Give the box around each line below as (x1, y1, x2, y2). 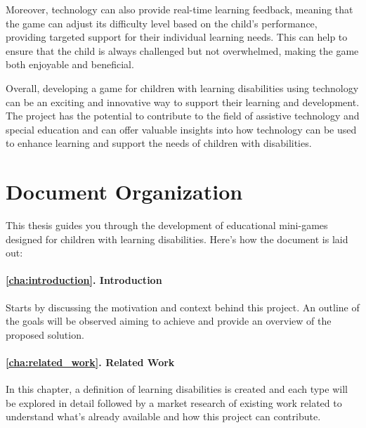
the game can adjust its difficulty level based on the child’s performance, (6, 15, 318, 30)
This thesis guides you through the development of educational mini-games (6, 218, 328, 233)
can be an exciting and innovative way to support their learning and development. (6, 94, 360, 109)
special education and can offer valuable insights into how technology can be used (6, 122, 357, 136)
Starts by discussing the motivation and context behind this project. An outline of (6, 299, 360, 314)
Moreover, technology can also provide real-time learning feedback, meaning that (6, 2, 353, 16)
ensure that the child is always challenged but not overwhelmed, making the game (6, 43, 359, 58)
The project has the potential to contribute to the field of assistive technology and (6, 108, 360, 123)
